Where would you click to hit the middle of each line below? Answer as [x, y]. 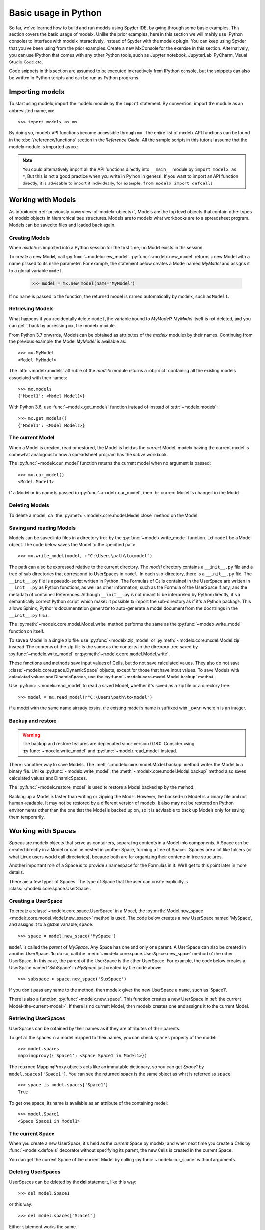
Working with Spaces [42, 831]
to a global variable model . [36, 270]
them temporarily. [27, 817]
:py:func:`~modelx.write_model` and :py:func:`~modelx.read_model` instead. [100, 751]
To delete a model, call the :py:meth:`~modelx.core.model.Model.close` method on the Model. [104, 515]
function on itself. [27, 631]
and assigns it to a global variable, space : [51, 924]
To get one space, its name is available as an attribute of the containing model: [89, 1103]
